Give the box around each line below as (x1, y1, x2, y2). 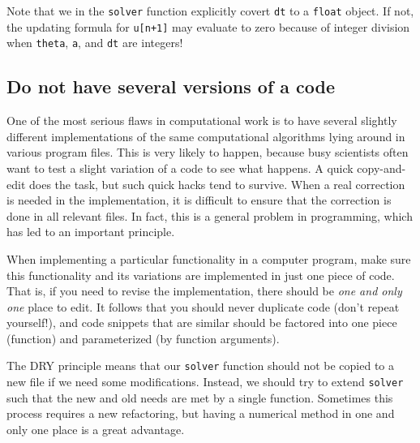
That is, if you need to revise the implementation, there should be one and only (6, 282, 402, 299)
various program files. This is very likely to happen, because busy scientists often (6, 144, 409, 161)
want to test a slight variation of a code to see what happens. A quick (6, 159, 354, 176)
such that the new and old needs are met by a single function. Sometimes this (6, 389, 393, 406)
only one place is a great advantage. (6, 420, 185, 437)
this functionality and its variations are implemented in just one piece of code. (6, 266, 395, 283)
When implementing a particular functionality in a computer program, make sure (6, 250, 411, 267)
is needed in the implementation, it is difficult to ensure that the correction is (6, 191, 392, 209)
